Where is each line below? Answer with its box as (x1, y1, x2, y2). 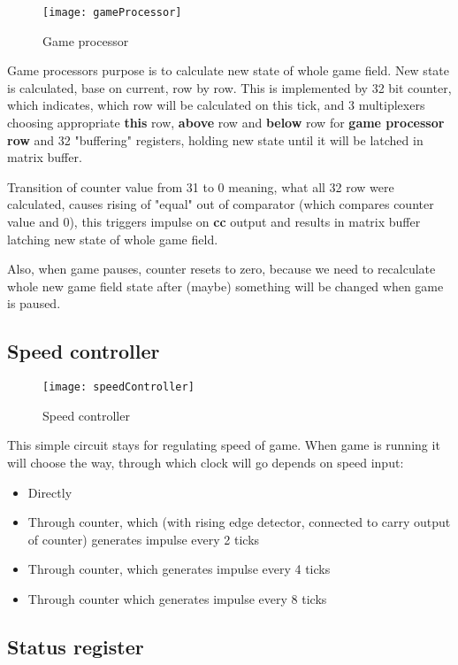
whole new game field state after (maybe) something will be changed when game (7, 276, 444, 295)
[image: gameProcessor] (42, 6, 182, 19)
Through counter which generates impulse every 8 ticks (27, 589, 327, 607)
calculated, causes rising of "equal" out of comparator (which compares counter (7, 195, 434, 213)
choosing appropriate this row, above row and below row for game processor (7, 113, 445, 132)
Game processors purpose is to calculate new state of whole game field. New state (7, 61, 449, 80)
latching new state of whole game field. (7, 229, 218, 248)
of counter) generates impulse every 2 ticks (27, 530, 260, 548)
